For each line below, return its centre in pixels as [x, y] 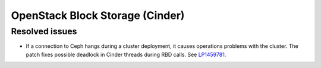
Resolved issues [44, 31]
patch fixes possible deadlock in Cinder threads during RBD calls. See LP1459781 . [126, 54]
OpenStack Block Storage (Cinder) [98, 15]
